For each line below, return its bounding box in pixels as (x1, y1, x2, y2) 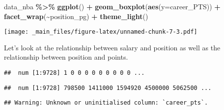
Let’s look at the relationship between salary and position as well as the (4, 42, 221, 52)
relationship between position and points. (4, 52, 128, 62)
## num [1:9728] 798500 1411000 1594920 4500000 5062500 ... (4, 84, 212, 91)
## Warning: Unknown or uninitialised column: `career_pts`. (4, 99, 208, 107)
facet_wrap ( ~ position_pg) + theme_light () (4, 11, 148, 21)
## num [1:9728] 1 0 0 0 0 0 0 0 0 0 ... (4, 69, 145, 77)
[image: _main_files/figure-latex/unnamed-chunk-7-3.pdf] (4, 28, 197, 36)
